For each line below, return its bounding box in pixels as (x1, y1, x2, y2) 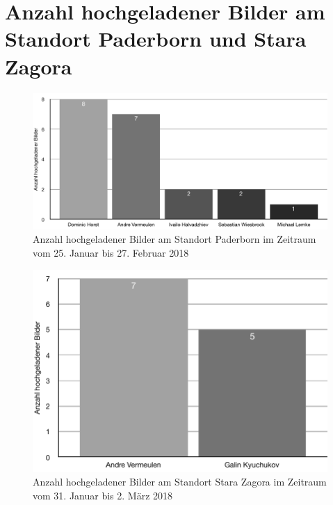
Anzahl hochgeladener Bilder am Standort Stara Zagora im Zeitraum (33, 474, 327, 489)
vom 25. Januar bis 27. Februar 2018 (33, 245, 189, 259)
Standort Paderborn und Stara (5, 24, 307, 53)
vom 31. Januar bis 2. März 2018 (33, 488, 173, 503)
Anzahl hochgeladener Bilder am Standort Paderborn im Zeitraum (33, 232, 316, 246)
